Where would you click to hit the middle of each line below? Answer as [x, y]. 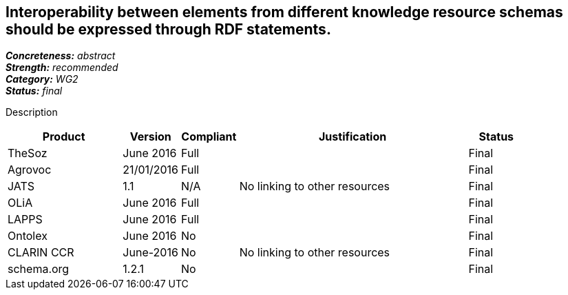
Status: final [34, 91]
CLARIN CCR [41, 253]
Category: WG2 [42, 79]
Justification [353, 137]
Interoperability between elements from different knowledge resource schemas [284, 12]
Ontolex [28, 236]
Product [64, 137]
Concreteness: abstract [61, 56]
